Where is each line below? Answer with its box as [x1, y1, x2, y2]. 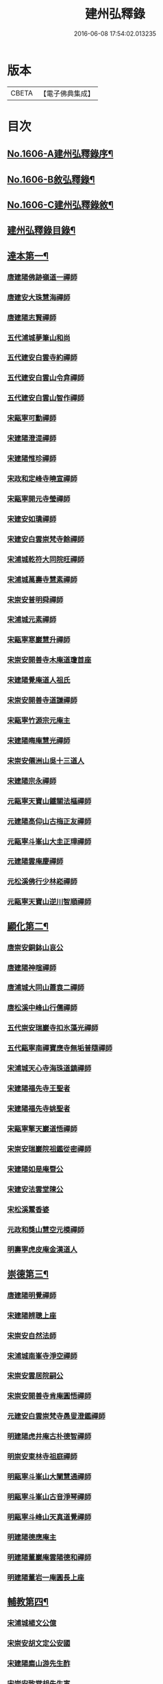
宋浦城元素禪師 [7, 615, 57, 625]
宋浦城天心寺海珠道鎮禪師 [7, 1064, 92, 1073]
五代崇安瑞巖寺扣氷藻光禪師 [7, 1023, 99, 1033]
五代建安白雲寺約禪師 [7, 353, 77, 363]
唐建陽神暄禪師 [7, 963, 57, 972]
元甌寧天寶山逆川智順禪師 [7, 897, 92, 907]
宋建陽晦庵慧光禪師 [7, 736, 71, 745]
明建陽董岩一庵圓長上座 [7, 1573, 84, 1582]
